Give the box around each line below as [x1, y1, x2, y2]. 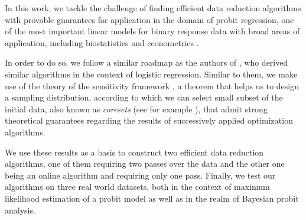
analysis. [5, 203, 35, 216]
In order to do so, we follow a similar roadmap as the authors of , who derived [5, 56, 288, 69]
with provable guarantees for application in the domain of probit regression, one [5, 13, 294, 25]
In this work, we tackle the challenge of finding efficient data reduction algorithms [5, 2, 301, 14]
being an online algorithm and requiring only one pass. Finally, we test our [5, 169, 276, 181]
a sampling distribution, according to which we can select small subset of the [5, 91, 283, 103]
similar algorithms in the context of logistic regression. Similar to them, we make [5, 67, 298, 80]
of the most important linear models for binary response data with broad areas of [5, 25, 300, 37]
